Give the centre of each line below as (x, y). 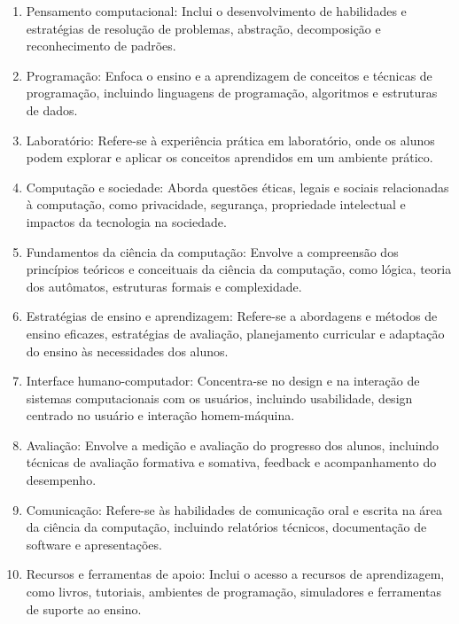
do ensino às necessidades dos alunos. (127, 351)
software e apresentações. (94, 544)
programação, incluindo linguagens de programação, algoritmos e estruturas (232, 93)
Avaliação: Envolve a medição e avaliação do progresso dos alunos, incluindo (233, 445)
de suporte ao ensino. (84, 608)
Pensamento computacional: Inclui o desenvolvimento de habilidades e (216, 11)
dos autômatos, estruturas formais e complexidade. (164, 286)
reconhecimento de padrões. (101, 46)
